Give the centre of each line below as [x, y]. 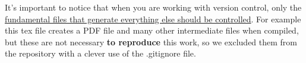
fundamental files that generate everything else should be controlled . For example [153, 19]
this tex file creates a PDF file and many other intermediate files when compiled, [152, 30]
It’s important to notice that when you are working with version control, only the [153, 7]
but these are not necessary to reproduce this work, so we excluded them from [151, 42]
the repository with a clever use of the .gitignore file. [100, 53]
